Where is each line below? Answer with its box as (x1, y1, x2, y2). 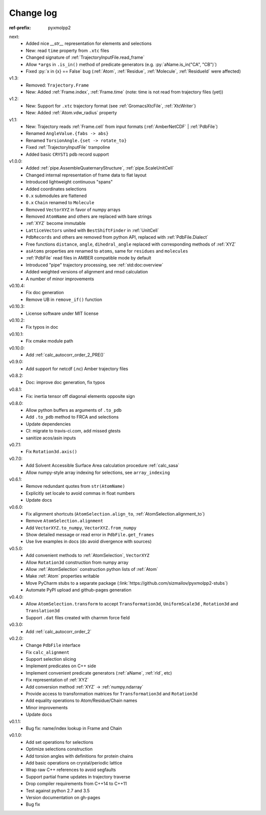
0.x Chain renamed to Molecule (26, 200, 95, 206)
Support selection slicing (26, 656, 76, 662)
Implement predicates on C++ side (26, 663, 96, 669)
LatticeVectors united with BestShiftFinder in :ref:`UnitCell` (26, 227, 159, 233)
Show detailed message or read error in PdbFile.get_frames (26, 532, 155, 538)
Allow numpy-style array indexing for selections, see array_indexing (26, 470, 170, 475)
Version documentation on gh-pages (26, 794, 100, 800)
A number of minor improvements (26, 276, 95, 282)
